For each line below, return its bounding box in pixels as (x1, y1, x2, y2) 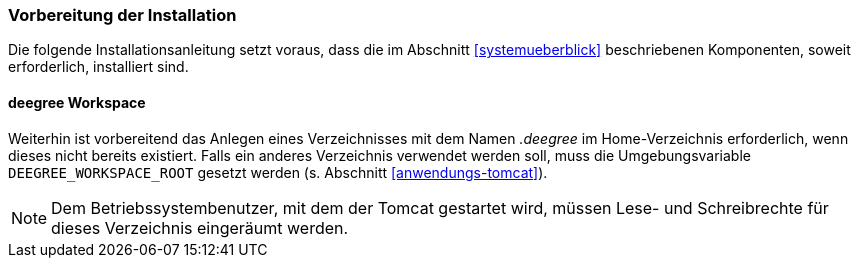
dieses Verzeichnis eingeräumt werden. (51, 217, 349, 238)
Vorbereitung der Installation (8, 5, 237, 25)
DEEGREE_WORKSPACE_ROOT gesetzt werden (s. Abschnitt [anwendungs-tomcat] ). (8, 163, 548, 181)
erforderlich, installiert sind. (8, 58, 189, 76)
